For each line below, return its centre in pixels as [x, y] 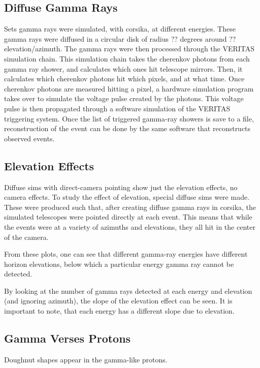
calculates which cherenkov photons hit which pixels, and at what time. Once [124, 79]
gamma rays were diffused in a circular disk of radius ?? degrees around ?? [120, 38]
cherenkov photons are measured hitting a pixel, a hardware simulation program [129, 88]
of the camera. [26, 237]
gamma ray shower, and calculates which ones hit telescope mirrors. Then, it [123, 68]
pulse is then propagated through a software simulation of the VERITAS [117, 108]
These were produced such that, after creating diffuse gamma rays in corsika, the [130, 207]
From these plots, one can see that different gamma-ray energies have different [126, 254]
